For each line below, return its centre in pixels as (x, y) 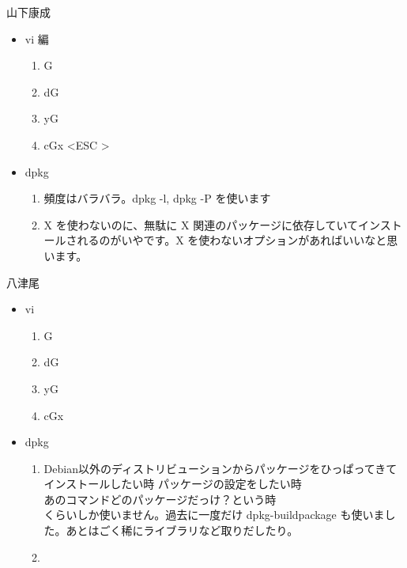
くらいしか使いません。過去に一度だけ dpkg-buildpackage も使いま (214, 515)
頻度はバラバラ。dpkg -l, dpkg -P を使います (157, 198)
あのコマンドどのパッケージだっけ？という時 (160, 499)
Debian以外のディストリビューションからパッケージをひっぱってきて (220, 468)
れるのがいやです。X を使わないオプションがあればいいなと (232, 240)
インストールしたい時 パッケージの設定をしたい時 (173, 484)
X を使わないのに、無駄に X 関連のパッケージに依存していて (201, 224)
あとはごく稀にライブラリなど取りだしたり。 (182, 530)
